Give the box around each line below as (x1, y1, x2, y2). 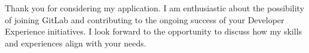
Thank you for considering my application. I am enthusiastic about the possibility (5, 2, 305, 14)
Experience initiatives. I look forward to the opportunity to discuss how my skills (5, 25, 302, 38)
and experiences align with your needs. (5, 36, 146, 49)
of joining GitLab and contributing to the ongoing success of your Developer (5, 13, 284, 26)
